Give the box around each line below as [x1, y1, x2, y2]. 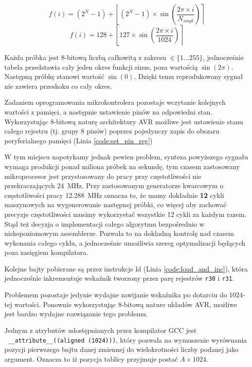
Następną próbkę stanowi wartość [4, 71, 105, 81]
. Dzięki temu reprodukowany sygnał [134, 71, 243, 81]
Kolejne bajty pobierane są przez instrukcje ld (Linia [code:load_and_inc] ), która [4, 263, 248, 273]
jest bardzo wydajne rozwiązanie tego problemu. [4, 309, 148, 319]
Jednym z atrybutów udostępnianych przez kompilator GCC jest [4, 325, 197, 335]
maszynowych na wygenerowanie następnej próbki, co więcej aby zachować [4, 199, 227, 210]
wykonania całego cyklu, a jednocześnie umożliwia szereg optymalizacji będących [4, 237, 246, 248]
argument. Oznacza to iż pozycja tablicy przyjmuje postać [4, 353, 178, 364]
